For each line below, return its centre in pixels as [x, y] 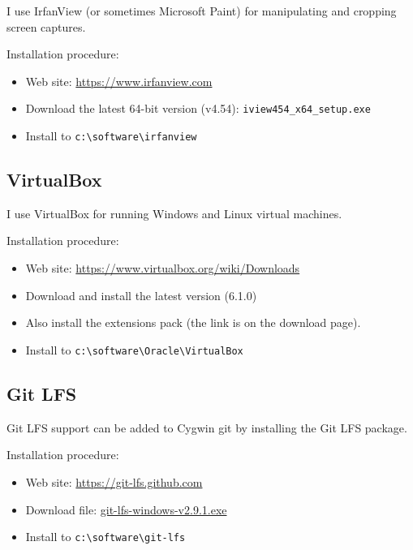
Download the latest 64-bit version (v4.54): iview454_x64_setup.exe [198, 108]
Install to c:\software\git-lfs [105, 537]
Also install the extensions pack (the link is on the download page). [193, 322]
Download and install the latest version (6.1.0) [141, 295]
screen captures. [46, 26]
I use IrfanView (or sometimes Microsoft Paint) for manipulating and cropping [202, 11]
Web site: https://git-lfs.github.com [114, 481]
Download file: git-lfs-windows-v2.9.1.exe [126, 509]
